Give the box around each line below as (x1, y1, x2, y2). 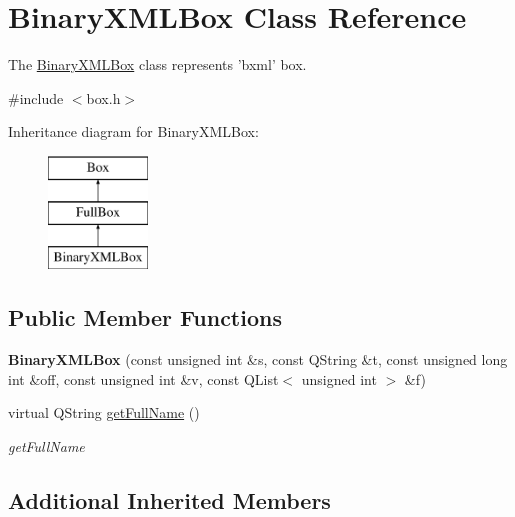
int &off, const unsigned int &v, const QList (8, 368, 279, 389)
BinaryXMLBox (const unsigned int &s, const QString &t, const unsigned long (8, 349, 508, 370)
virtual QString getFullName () (8, 402, 200, 423)
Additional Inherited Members (8, 484, 331, 515)
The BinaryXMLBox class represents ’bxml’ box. (8, 54, 307, 75)
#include (8, 87, 64, 108)
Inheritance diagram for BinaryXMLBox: (8, 121, 259, 142)
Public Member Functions (8, 302, 282, 333)
